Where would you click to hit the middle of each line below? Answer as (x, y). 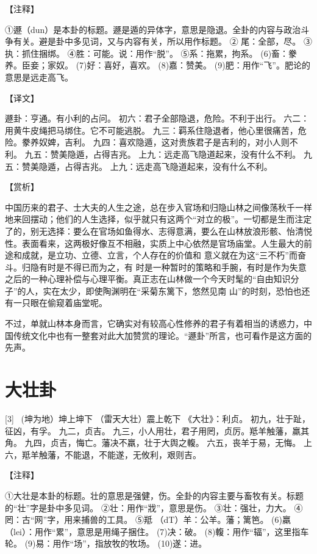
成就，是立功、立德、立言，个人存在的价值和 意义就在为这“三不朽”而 (159, 255)
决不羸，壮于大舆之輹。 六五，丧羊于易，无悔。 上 (211, 443)
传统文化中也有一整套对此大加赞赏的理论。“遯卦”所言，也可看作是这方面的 (162, 335)
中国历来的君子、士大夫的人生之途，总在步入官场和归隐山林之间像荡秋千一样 (158, 207)
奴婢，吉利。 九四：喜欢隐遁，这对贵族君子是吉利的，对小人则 (164, 142)
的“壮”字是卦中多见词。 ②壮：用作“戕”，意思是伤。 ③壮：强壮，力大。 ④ (154, 507)
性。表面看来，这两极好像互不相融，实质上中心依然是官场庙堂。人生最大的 (154, 243)
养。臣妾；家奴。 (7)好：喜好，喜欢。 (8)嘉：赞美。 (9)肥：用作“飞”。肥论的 (158, 65)
